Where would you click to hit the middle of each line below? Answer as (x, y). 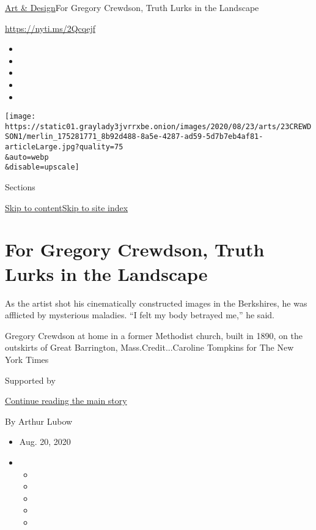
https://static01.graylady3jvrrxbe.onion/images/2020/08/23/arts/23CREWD (158, 126)
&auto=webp (27, 157)
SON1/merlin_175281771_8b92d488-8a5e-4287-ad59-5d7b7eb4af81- (134, 137)
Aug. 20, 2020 (45, 442)
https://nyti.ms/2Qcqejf (50, 28)
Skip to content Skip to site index (67, 207)
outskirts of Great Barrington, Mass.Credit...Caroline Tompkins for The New (149, 347)
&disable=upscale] (42, 167)
